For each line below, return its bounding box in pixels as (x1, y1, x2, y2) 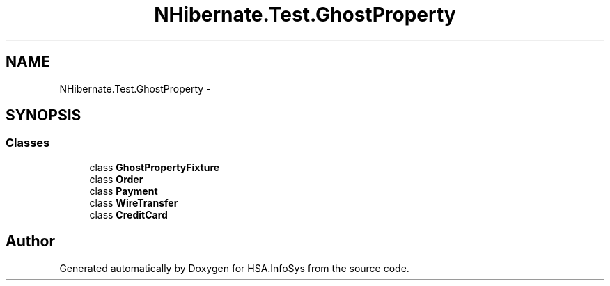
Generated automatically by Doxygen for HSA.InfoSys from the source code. (59, 262, 409, 274)
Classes (6, 136, 50, 150)
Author (6, 232, 55, 251)
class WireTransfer (89, 196, 178, 209)
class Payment (89, 184, 158, 197)
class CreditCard (89, 208, 168, 221)
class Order (89, 173, 143, 185)
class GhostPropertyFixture (89, 161, 220, 173)
